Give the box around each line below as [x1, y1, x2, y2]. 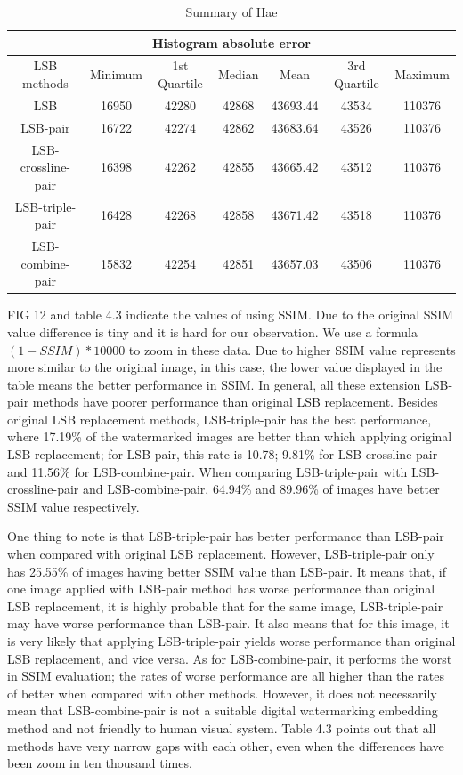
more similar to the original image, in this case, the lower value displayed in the [7, 358, 443, 376]
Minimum [89, 65, 142, 84]
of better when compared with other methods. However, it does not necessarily [7, 683, 437, 702]
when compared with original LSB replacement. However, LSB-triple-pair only [7, 545, 435, 563]
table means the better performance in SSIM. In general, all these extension [7, 375, 421, 393]
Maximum [394, 65, 450, 84]
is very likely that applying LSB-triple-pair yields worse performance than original [7, 632, 456, 650]
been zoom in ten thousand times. [7, 754, 192, 772]
